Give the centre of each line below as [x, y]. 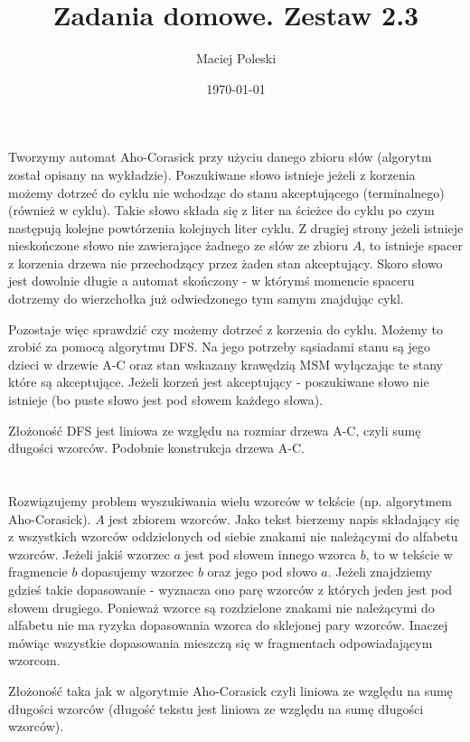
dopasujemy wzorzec [138, 572]
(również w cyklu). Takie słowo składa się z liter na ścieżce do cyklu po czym [221, 210]
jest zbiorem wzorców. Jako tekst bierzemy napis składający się [284, 518]
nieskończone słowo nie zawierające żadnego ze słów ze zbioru [178, 245]
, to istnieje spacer [412, 245]
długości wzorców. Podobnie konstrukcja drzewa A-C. [156, 448]
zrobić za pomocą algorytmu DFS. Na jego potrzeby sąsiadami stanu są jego [220, 347]
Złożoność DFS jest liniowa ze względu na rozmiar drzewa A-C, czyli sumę [215, 430]
